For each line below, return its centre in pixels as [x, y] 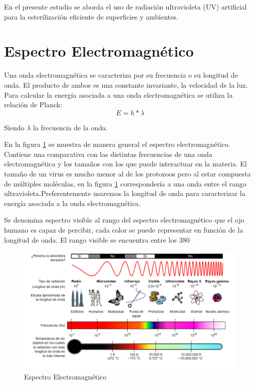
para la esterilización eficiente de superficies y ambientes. [91, 16]
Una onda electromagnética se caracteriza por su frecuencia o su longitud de [121, 75]
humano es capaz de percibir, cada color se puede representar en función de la [124, 230]
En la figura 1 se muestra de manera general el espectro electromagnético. [117, 144]
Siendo [14, 127]
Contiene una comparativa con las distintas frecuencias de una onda [108, 154]
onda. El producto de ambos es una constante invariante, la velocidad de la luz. [126, 84]
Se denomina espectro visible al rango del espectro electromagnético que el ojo [124, 220]
